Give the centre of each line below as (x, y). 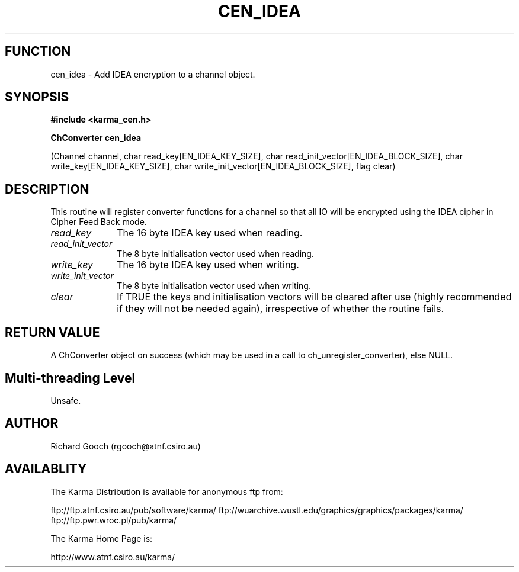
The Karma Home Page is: (102, 538)
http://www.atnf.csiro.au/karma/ (113, 557)
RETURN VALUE (52, 332)
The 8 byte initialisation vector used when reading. (215, 254)
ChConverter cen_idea (96, 138)
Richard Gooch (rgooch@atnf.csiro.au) (126, 446)
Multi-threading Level (70, 378)
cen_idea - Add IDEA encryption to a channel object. (153, 74)
